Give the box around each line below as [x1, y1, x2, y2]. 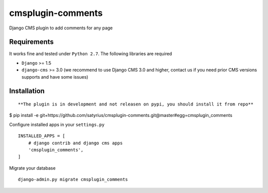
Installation [9, 87, 45, 96]
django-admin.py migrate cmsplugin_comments [18, 177, 129, 183]
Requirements [9, 38, 54, 46]
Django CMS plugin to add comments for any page [9, 25, 113, 31]
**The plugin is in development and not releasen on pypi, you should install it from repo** [18, 101, 254, 107]
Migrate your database [9, 165, 56, 171]
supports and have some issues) [21, 74, 88, 80]
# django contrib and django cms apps [28, 140, 123, 146]
